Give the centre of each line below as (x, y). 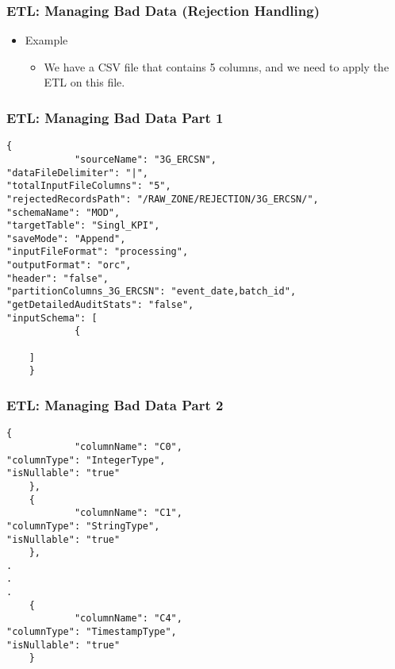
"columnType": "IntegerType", (86, 460)
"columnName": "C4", (128, 619)
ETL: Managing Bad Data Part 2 (115, 404)
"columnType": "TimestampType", (92, 632)
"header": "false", (58, 278)
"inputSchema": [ (52, 318)
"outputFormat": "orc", (69, 265)
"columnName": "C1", (128, 513)
